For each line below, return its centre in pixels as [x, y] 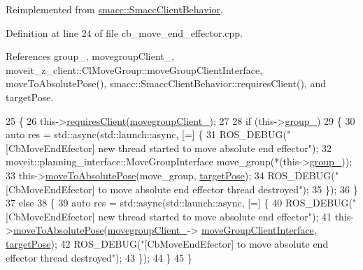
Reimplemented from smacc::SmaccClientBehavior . [114, 9]
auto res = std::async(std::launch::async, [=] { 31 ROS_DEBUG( [146, 134]
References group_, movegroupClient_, [90, 56]
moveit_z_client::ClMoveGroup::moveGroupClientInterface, [134, 69]
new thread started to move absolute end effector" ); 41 [215, 216]
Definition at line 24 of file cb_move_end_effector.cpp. [124, 32]
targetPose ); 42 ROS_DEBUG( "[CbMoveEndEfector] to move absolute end [167, 243]
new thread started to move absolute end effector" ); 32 [215, 148]
